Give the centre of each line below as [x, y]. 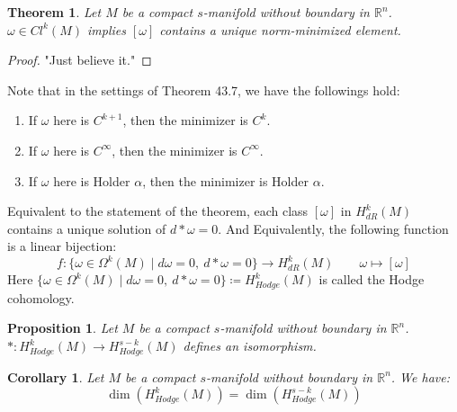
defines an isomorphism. [250, 346]
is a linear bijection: [62, 246]
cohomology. [41, 297]
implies [106, 29]
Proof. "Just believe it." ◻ [80, 60]
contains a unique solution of [87, 228]
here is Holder [92, 180]
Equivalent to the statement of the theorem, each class [158, 211]
